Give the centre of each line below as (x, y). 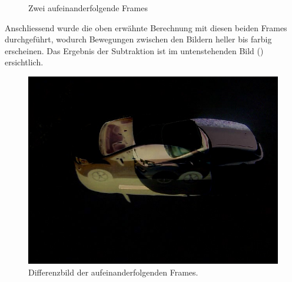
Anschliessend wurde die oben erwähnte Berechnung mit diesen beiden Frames (146, 27)
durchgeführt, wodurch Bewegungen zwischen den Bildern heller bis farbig (138, 39)
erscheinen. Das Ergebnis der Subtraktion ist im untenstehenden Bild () (134, 50)
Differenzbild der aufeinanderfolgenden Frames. (113, 272)
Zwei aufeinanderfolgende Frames (88, 8)
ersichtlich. (24, 62)
